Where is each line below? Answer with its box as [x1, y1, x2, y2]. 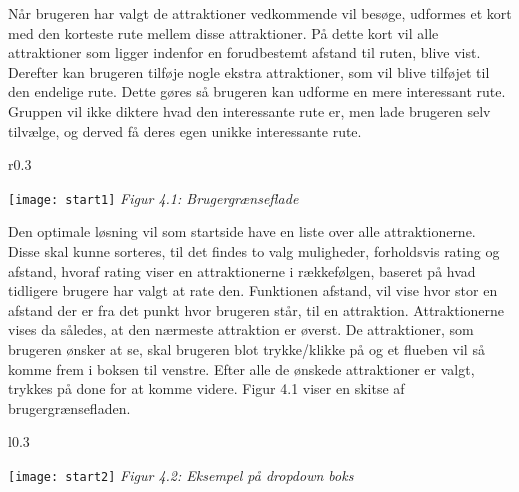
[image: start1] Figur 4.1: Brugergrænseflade [8, 187, 299, 208]
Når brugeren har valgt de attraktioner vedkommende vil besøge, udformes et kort [8, 3, 512, 23]
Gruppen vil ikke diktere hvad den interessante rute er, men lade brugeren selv [8, 100, 491, 121]
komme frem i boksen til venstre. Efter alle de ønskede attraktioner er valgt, [8, 358, 475, 379]
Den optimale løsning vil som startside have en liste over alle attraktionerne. [8, 221, 476, 242]
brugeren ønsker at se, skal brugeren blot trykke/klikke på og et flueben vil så [8, 338, 485, 359]
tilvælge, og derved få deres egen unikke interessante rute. [8, 120, 362, 141]
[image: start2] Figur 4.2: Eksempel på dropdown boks [8, 464, 354, 485]
